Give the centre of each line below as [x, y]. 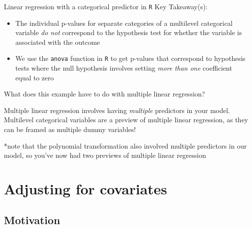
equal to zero [34, 77]
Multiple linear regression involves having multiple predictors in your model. [117, 110]
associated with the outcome [58, 42]
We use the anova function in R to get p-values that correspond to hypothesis [130, 58]
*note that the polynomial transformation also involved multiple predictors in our [126, 145]
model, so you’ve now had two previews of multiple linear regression [105, 155]
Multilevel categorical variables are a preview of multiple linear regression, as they [126, 120]
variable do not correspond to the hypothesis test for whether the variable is [129, 32]
